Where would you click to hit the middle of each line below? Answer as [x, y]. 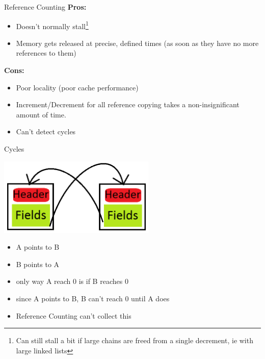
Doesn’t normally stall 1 [52, 25]
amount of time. [41, 114]
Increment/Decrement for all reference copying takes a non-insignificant [128, 104]
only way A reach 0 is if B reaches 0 [72, 281]
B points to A [38, 264]
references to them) [46, 53]
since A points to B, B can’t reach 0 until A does [93, 298]
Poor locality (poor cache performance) [77, 87]
